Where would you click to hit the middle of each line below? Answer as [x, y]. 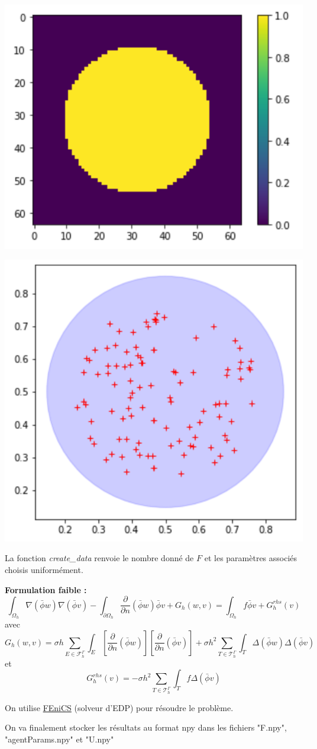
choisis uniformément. [44, 570]
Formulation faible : [46, 589]
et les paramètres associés [251, 558]
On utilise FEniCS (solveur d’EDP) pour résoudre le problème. [119, 707]
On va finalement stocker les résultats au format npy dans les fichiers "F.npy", [146, 727]
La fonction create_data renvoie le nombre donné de [99, 558]
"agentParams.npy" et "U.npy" [59, 739]
